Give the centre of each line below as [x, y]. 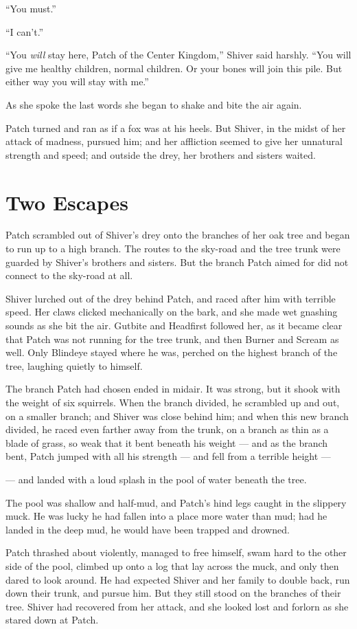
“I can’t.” [25, 31]
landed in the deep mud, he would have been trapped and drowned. [148, 529]
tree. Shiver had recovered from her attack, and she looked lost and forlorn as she [177, 606]
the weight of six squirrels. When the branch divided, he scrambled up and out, [173, 402]
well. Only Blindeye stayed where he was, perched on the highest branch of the [172, 352]
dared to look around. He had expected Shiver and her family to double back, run [178, 579]
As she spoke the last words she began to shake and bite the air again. [154, 104]
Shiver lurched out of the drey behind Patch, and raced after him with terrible [171, 298]
